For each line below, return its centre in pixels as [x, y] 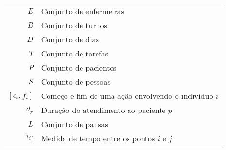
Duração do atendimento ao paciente [103, 110]
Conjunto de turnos [74, 25]
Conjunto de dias [70, 39]
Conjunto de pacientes [79, 67]
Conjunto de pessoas [76, 82]
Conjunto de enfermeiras [83, 11]
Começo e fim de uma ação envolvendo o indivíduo [127, 96]
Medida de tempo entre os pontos [98, 138]
